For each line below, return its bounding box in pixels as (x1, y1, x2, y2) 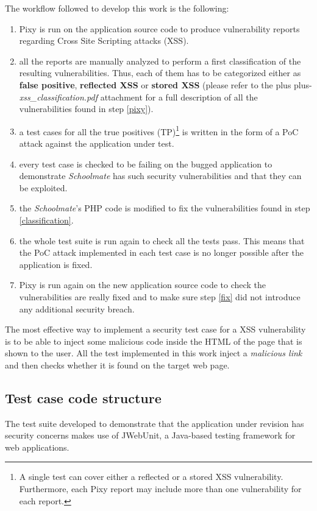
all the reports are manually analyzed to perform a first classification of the (19, 54, 301, 67)
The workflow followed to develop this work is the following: (5, 2, 229, 14)
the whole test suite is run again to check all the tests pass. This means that (19, 234, 305, 247)
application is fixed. (19, 258, 93, 270)
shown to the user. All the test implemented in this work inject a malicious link (5, 347, 302, 359)
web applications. (5, 440, 69, 453)
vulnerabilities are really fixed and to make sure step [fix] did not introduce (19, 290, 301, 303)
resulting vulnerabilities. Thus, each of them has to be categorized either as (19, 66, 301, 79)
